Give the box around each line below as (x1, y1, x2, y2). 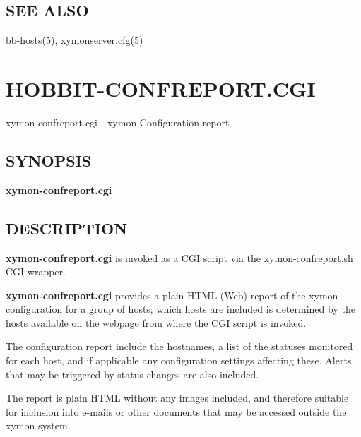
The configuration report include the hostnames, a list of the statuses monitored (6, 339, 353, 354)
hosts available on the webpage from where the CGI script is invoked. (6, 315, 307, 330)
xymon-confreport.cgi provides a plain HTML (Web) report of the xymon (6, 287, 338, 302)
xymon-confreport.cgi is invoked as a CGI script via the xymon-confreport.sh (6, 250, 353, 265)
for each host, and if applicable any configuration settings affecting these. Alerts (6, 353, 352, 368)
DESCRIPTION (6, 217, 128, 239)
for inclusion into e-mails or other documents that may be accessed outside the (6, 404, 347, 419)
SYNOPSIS (6, 149, 92, 171)
